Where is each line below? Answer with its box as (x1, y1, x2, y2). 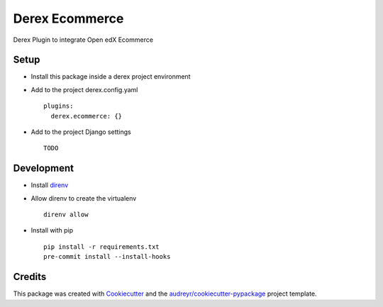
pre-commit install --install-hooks (43, 252, 171, 261)
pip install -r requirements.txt (43, 242, 160, 251)
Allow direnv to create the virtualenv (30, 194, 137, 202)
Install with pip (30, 226, 74, 235)
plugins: (43, 102, 74, 110)
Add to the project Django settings (30, 128, 131, 136)
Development (13, 162, 74, 174)
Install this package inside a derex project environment (30, 72, 191, 81)
